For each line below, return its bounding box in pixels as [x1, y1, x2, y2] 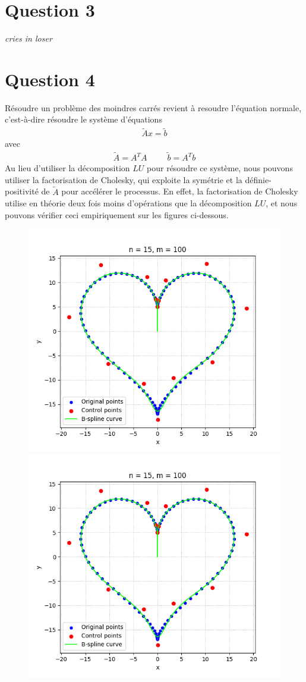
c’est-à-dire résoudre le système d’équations [5, 113, 162, 125]
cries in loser [5, 32, 52, 45]
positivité [5, 185, 39, 197]
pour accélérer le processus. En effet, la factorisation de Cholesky [61, 185, 298, 197]
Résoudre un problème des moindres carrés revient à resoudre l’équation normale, [5, 101, 302, 114]
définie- [245, 173, 272, 186]
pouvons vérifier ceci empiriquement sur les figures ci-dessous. [5, 208, 229, 221]
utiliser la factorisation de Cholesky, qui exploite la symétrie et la [5, 173, 242, 186]
